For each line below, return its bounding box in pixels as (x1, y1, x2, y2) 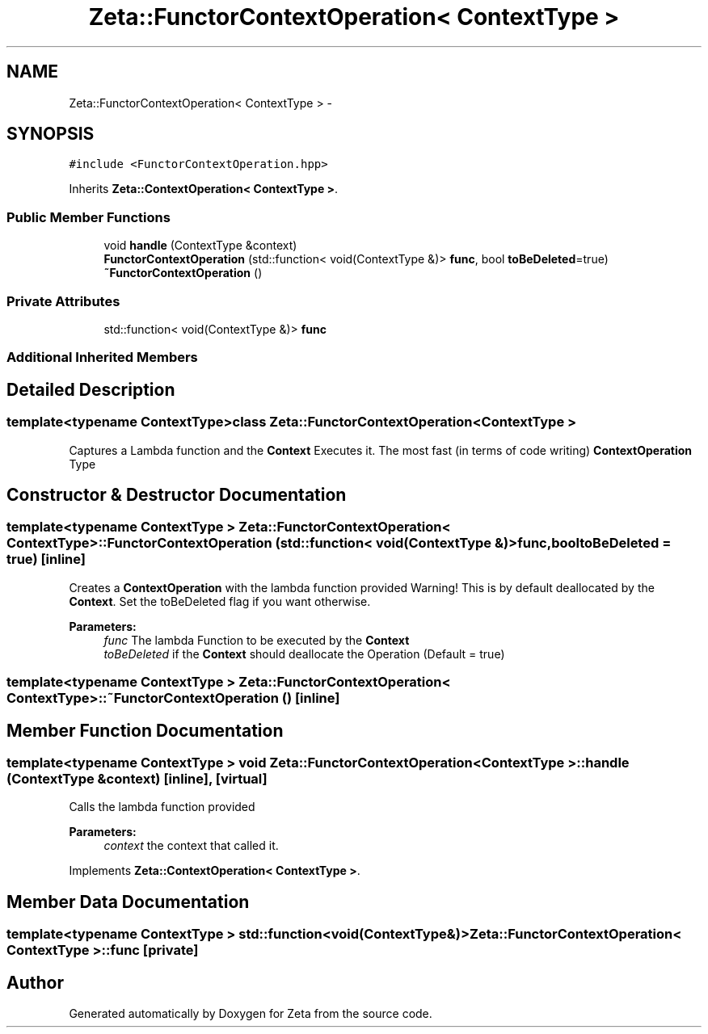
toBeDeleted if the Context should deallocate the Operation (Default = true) (103, 646, 505, 661)
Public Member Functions (6, 208, 171, 225)
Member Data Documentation (6, 891, 250, 912)
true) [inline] (6, 551, 86, 568)
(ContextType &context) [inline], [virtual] (6, 770, 268, 787)
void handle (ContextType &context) (103, 238, 297, 253)
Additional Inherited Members (6, 349, 198, 366)
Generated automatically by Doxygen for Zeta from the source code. (69, 1007, 432, 1021)
